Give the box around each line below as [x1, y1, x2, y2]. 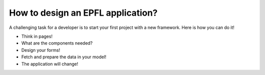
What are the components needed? [21, 40, 93, 46]
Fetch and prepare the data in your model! [21, 54, 106, 60]
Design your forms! [21, 47, 60, 53]
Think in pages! [21, 33, 53, 39]
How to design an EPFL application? [9, 7, 158, 18]
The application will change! [21, 61, 79, 67]
